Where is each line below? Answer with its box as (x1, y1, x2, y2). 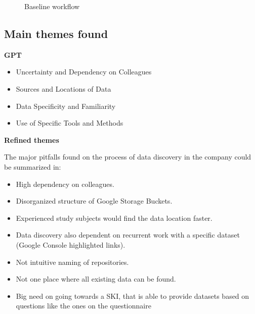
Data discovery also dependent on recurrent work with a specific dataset (16, 229, 240, 240)
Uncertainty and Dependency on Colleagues (16, 66, 152, 77)
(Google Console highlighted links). (16, 239, 125, 250)
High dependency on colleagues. (16, 178, 114, 189)
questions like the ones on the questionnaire (16, 300, 151, 311)
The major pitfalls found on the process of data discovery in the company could (4, 151, 251, 162)
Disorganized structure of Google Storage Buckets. (16, 195, 173, 206)
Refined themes (4, 134, 59, 145)
